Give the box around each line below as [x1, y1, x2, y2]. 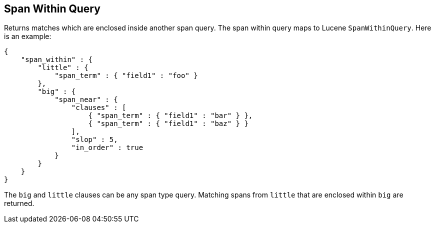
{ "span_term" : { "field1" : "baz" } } [88, 119, 248, 128]
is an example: [4, 32, 51, 41]
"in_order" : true [71, 143, 143, 152]
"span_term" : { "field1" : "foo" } [54, 71, 198, 80]
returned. [4, 199, 34, 208]
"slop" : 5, [71, 135, 118, 144]
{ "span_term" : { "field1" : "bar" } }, [88, 111, 253, 120]
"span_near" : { [54, 95, 118, 104]
